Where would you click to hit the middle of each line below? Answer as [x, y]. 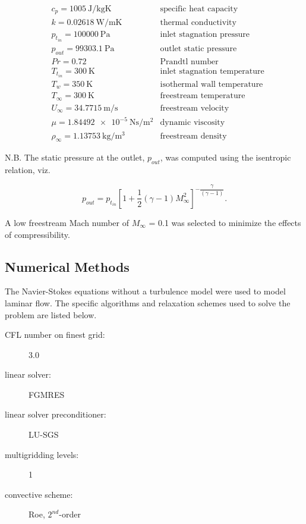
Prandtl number [189, 62]
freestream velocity [195, 108]
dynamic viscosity [193, 123]
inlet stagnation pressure [205, 34]
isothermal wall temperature [212, 84]
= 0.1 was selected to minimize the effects [225, 222]
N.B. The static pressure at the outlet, [75, 157]
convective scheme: [39, 494]
